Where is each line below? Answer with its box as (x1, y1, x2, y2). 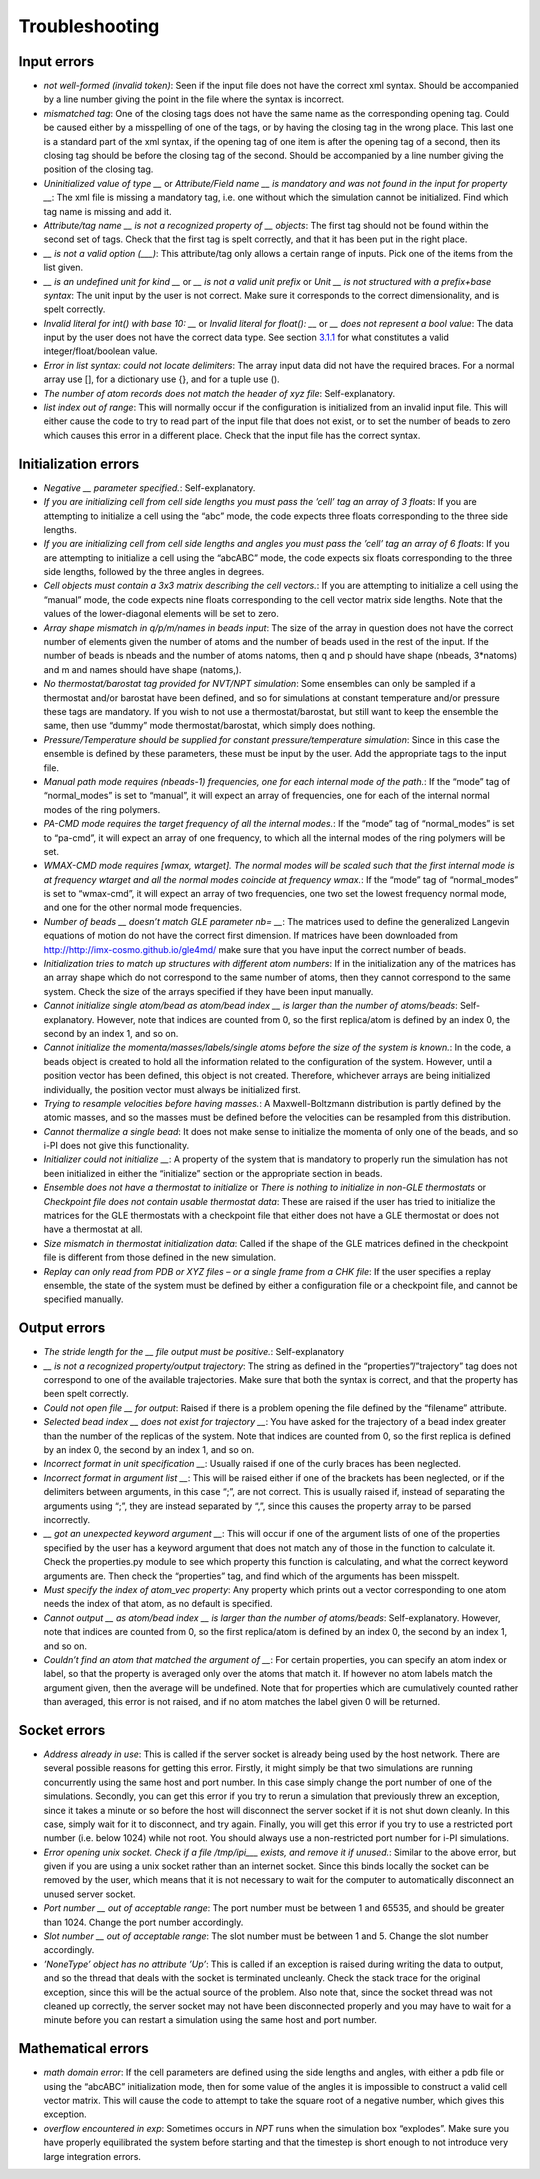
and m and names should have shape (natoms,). (43, 663, 242, 675)
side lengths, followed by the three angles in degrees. (43, 566, 265, 578)
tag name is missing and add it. (43, 205, 172, 217)
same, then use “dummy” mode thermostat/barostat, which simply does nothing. (43, 720, 376, 732)
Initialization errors (18, 455, 140, 472)
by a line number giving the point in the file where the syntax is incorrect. (43, 93, 345, 105)
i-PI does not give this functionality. (43, 1140, 190, 1152)
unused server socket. (43, 1888, 136, 1900)
